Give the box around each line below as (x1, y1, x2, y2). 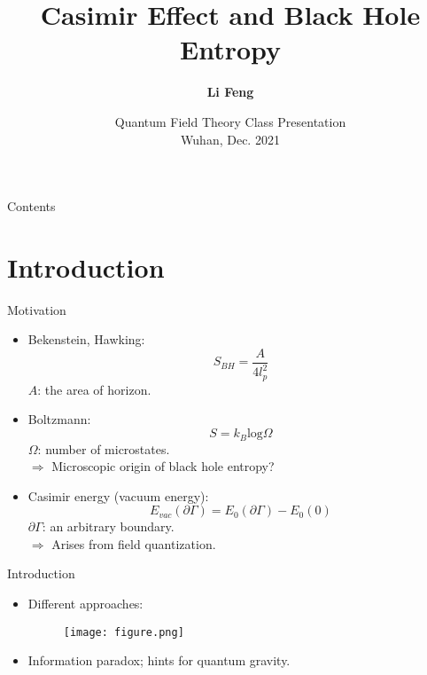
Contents (7, 197, 56, 216)
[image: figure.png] (63, 625, 184, 639)
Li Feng (206, 82, 254, 101)
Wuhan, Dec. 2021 (181, 130, 280, 148)
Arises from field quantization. (51, 534, 216, 553)
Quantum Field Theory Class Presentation (114, 112, 346, 130)
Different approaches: (27, 594, 144, 613)
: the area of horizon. (37, 380, 151, 398)
